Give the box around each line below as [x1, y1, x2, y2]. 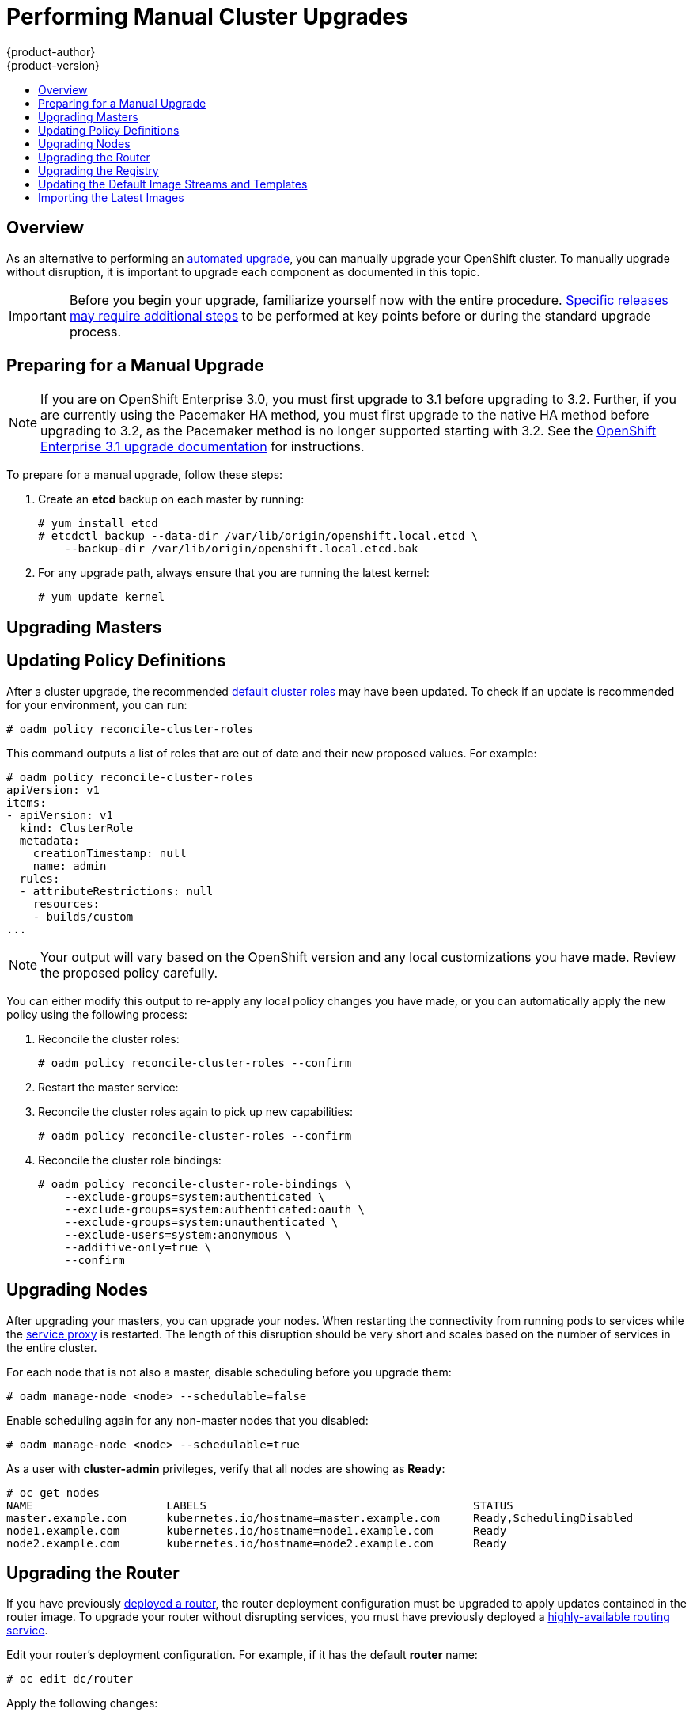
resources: [32, 897, 100, 910]
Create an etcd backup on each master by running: [38, 492, 305, 507]
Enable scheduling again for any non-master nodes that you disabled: [6, 1413, 369, 1427]
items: [6, 795, 47, 809]
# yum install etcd [38, 517, 158, 530]
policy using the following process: [6, 1007, 187, 1021]
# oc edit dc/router [6, 1672, 134, 1686]
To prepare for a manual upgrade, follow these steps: [6, 468, 283, 482]
